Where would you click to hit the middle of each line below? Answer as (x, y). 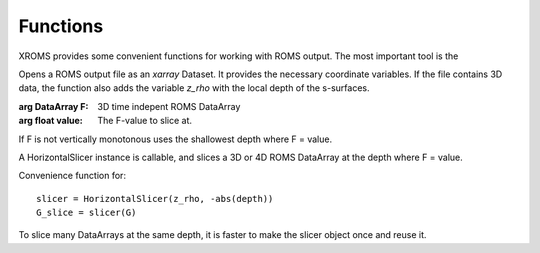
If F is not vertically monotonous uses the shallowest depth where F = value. (175, 139)
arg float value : (51, 121)
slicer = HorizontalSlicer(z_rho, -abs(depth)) (155, 198)
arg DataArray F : (53, 106)
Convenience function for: (72, 176)
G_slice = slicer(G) (86, 213)
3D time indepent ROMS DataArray (169, 106)
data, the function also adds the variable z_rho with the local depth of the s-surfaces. (194, 88)
